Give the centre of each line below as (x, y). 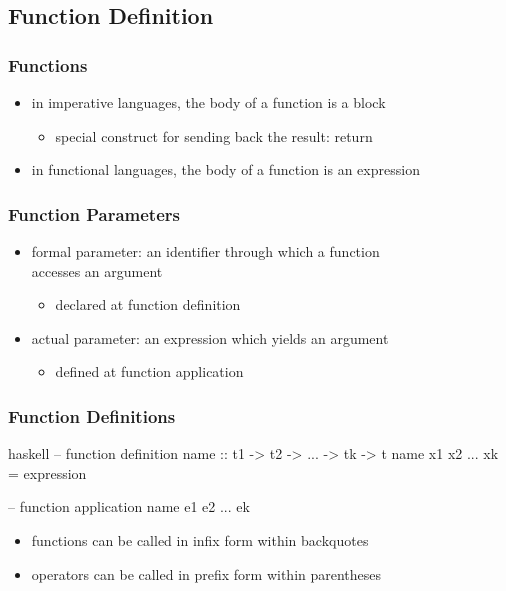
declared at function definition (148, 304)
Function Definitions (92, 415)
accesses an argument (97, 270)
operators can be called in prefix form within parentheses (206, 573)
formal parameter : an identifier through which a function (205, 251)
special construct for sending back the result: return (214, 135)
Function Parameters (94, 213)
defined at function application (149, 371)
